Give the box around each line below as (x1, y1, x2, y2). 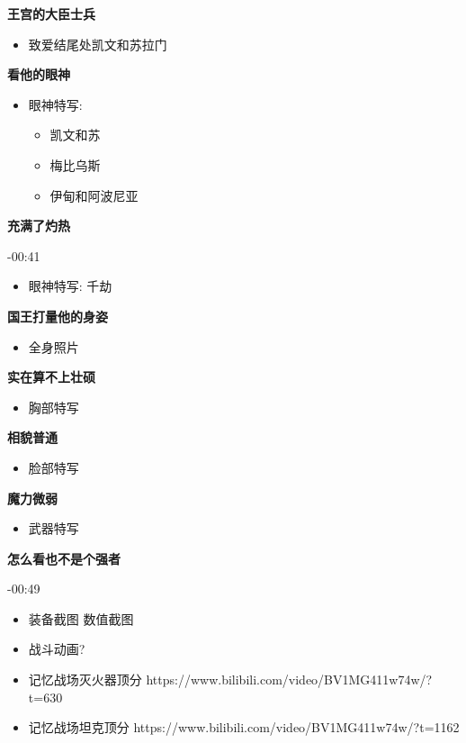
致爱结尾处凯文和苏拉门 (28, 34, 167, 53)
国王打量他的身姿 (7, 306, 108, 325)
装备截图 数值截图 (28, 609, 134, 628)
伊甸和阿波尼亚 (49, 186, 139, 204)
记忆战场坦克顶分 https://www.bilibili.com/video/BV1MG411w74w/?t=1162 (28, 718, 460, 737)
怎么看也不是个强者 (7, 548, 121, 567)
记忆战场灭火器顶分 (28, 670, 142, 689)
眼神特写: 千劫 (28, 276, 112, 295)
